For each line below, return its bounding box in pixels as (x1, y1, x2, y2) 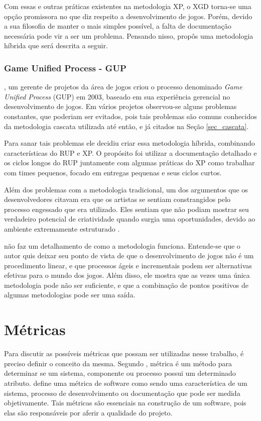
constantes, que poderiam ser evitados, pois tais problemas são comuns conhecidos (4, 111, 257, 121)
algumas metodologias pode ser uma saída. (4, 289, 136, 300)
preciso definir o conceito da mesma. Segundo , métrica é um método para (4, 358, 232, 368)
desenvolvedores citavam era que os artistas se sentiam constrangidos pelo (4, 194, 231, 204)
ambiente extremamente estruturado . (4, 223, 120, 234)
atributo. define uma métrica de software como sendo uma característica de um (4, 377, 247, 388)
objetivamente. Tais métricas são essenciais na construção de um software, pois (4, 397, 246, 408)
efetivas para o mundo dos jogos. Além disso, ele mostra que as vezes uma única (4, 270, 250, 280)
